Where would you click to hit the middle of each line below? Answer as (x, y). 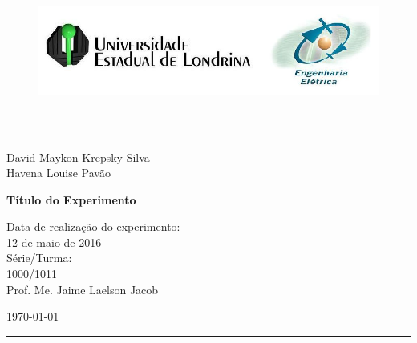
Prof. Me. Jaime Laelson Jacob (83, 289)
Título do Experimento (71, 199)
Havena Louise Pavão (59, 173)
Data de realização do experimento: (93, 226)
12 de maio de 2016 (54, 242)
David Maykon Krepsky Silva (78, 157)
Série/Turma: (39, 258)
